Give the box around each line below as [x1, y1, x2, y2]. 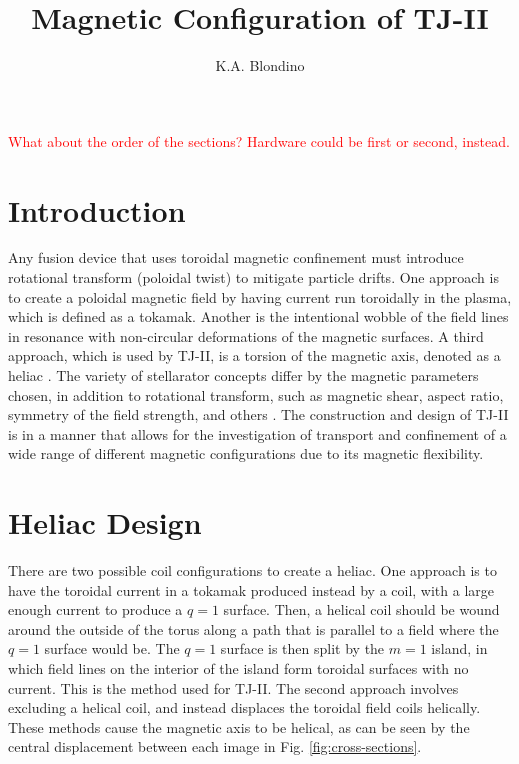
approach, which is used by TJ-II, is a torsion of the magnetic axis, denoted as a [8, 345, 501, 366]
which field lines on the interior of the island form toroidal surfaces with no [8, 658, 469, 679]
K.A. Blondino [215, 55, 305, 76]
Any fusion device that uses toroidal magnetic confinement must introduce [8, 247, 464, 268]
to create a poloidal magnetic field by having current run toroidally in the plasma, [8, 286, 512, 307]
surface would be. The [44, 638, 180, 659]
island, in [431, 638, 488, 659]
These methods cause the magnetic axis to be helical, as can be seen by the [8, 716, 470, 737]
